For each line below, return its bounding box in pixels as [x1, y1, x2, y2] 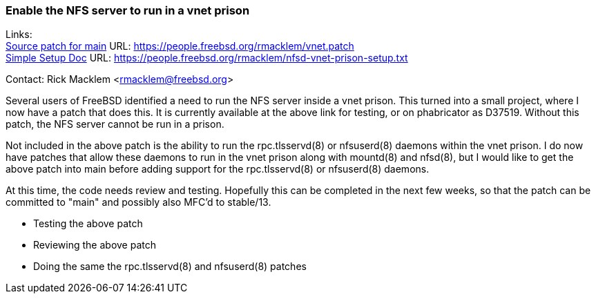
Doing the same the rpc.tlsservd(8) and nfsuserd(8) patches [33, 260, 307, 273]
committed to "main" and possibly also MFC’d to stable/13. [6, 196, 271, 209]
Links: [6, 28, 32, 41]
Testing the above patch [33, 218, 143, 230]
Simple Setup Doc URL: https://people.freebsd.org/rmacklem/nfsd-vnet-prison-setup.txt [6, 52, 408, 64]
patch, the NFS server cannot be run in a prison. [6, 118, 224, 131]
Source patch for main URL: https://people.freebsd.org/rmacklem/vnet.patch [6, 40, 354, 52]
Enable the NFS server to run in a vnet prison [6, 3, 250, 17]
